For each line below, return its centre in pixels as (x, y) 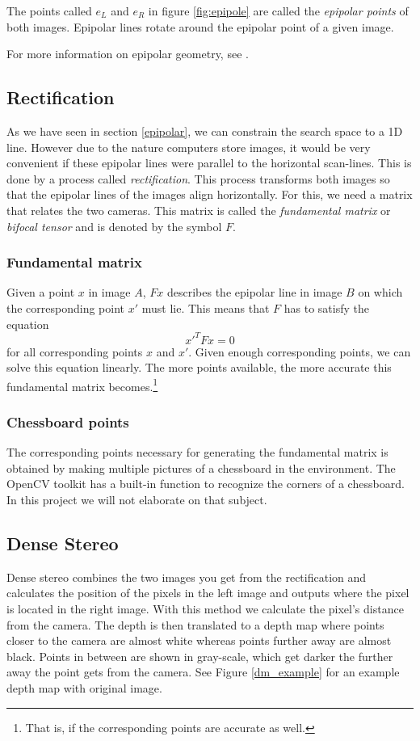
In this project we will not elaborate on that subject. (137, 500)
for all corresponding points (75, 351)
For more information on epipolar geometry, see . (128, 54)
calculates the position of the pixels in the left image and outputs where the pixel (208, 593)
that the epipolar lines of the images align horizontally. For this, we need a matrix (210, 194)
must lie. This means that (206, 307)
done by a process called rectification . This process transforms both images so (198, 178)
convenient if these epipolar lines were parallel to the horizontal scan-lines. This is (209, 163)
